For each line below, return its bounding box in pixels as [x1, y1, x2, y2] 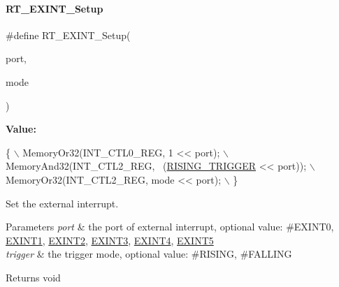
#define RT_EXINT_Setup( [6, 27, 131, 42]
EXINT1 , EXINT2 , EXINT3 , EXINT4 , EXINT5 [6, 233, 214, 247]
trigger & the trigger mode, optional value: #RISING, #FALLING [6, 246, 292, 261]
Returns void [6, 270, 61, 284]
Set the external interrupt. [6, 196, 119, 210]
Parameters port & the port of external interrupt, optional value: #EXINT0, [6, 219, 334, 234]
